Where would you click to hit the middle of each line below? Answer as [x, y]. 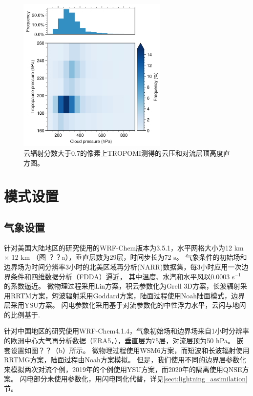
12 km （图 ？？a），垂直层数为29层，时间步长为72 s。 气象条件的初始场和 [129, 257]
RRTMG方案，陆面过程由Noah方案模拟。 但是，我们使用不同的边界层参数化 [125, 360]
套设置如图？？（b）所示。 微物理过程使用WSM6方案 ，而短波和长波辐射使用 [127, 350]
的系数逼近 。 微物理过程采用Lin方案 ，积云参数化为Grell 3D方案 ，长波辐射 [122, 286]
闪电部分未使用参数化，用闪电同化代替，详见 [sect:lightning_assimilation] [134, 379]
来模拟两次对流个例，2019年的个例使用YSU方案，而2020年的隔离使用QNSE [123, 369]
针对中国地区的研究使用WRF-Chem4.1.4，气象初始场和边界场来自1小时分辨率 [127, 331]
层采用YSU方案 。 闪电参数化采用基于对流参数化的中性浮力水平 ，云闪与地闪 [125, 305]
